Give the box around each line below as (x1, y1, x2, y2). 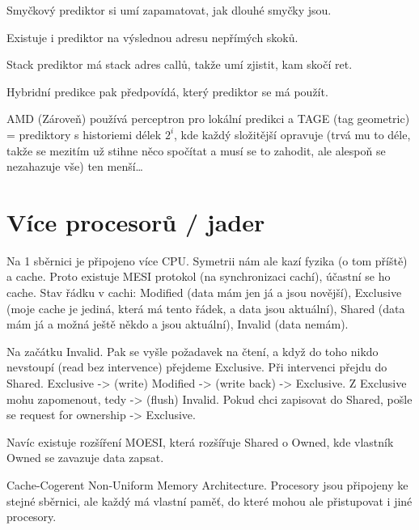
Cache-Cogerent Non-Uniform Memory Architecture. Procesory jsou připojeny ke (6, 477, 408, 493)
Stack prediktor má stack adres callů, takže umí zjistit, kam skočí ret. (6, 56, 353, 73)
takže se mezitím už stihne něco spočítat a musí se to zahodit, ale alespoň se (6, 142, 386, 159)
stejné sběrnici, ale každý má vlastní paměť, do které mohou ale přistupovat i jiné (6, 492, 413, 509)
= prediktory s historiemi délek (6, 125, 162, 142)
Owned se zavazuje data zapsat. (6, 449, 164, 466)
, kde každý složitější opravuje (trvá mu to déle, (174, 125, 411, 142)
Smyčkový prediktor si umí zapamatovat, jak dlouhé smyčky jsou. (6, 2, 332, 18)
